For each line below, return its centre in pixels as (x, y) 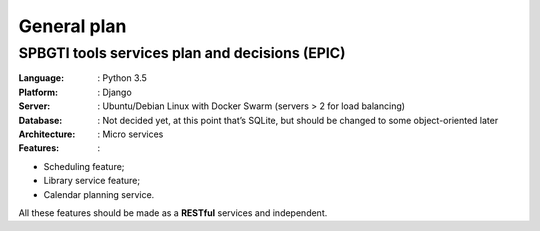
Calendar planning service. (99, 194)
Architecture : (47, 134)
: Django (114, 92)
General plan (72, 26)
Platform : (38, 92)
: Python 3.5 (122, 78)
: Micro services (130, 134)
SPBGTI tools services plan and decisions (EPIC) (182, 53)
